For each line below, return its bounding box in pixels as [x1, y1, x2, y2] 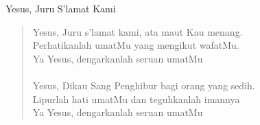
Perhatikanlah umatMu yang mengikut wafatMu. [32, 38, 239, 52]
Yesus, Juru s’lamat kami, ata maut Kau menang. [32, 24, 243, 38]
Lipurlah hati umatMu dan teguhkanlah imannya [32, 91, 240, 106]
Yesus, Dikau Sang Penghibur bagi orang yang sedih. [32, 78, 255, 92]
